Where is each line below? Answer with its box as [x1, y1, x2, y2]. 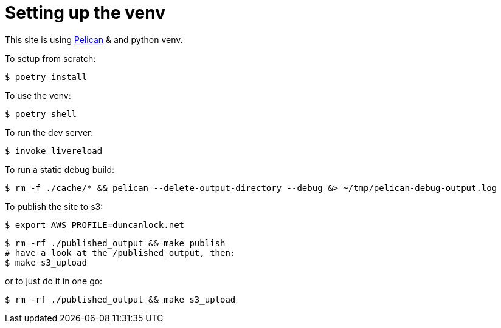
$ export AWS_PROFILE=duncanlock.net [5, 219, 185, 230]
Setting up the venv [5, 2, 166, 23]
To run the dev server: [5, 127, 94, 138]
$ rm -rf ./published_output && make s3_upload [5, 294, 236, 304]
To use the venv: [5, 90, 71, 101]
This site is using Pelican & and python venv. [5, 34, 183, 45]
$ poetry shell [5, 109, 77, 119]
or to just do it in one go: [5, 275, 103, 286]
